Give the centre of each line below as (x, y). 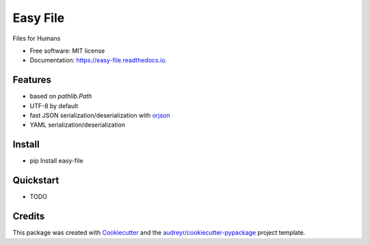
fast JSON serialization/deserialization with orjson (100, 116)
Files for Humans (37, 38)
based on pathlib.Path (61, 96)
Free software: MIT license (67, 51)
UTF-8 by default (54, 105)
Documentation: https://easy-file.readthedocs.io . (98, 60)
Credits (29, 217)
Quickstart (36, 180)
